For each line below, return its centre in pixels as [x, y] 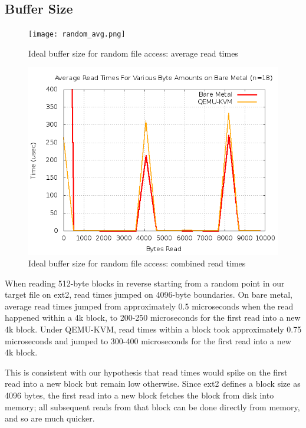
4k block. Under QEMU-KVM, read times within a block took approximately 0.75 [153, 329]
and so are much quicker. [50, 418]
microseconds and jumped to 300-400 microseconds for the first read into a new [148, 340]
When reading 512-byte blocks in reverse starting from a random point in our [145, 283]
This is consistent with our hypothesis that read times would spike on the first [146, 372]
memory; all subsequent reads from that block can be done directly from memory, [152, 406]
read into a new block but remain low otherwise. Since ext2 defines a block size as [153, 383]
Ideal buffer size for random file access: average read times [133, 53]
